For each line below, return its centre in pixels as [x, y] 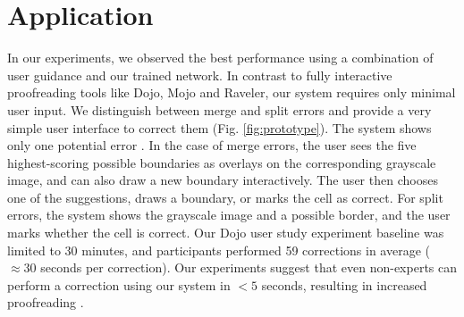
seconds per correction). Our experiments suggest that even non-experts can [249, 267]
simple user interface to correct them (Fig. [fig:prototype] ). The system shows [219, 127]
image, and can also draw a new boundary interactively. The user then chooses [223, 180]
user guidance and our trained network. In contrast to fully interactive [200, 75]
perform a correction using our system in [119, 284]
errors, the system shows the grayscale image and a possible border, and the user [229, 215]
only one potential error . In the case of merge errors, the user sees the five [212, 145]
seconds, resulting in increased [344, 284]
